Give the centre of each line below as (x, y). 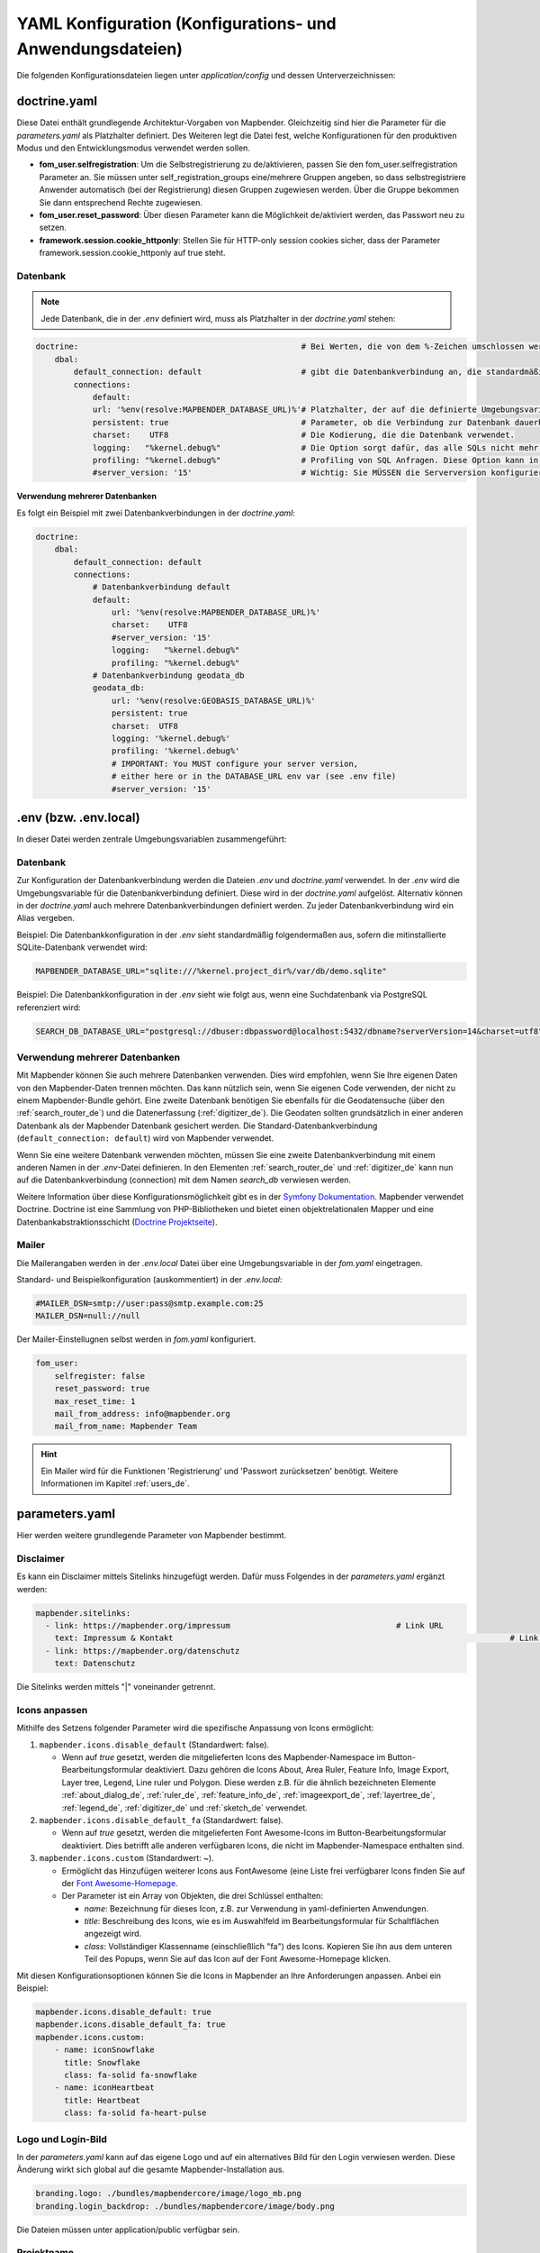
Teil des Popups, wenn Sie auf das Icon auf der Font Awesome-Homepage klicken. (238, 1959)
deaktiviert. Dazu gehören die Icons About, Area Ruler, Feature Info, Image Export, (297, 1770)
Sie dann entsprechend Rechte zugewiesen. (121, 202)
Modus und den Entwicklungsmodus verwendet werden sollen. (134, 148)
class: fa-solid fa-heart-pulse (135, 2113)
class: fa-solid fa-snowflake (131, 2075)
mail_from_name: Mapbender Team (126, 1427)
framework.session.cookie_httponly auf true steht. (132, 253)
